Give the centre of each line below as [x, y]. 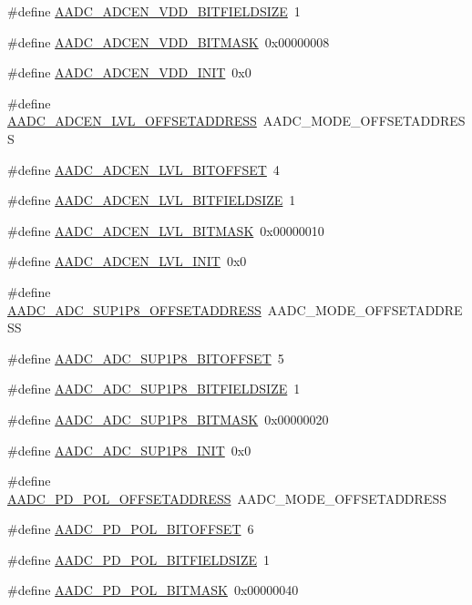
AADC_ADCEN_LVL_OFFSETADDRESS [132, 121]
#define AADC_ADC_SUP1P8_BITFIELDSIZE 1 [154, 389]
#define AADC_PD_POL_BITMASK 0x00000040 [153, 590]
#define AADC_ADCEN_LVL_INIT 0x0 [127, 261]
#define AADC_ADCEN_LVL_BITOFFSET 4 [144, 169]
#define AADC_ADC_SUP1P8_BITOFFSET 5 [146, 358]
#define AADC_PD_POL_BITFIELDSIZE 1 [139, 559]
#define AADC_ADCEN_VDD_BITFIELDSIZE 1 [154, 11]
